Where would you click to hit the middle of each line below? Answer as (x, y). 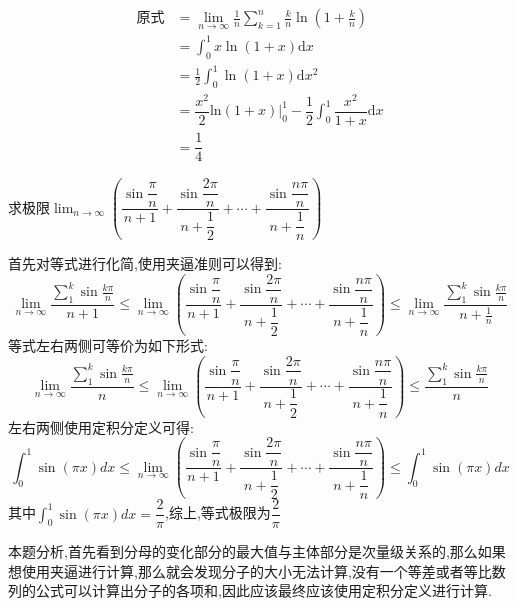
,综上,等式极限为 (218, 512)
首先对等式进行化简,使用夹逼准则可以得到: (145, 263)
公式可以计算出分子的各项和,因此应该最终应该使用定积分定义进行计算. (263, 590)
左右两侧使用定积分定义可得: (101, 426)
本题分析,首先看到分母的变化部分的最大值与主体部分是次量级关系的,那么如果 (257, 551)
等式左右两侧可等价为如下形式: (108, 344)
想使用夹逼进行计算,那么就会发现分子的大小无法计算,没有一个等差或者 (236, 570)
